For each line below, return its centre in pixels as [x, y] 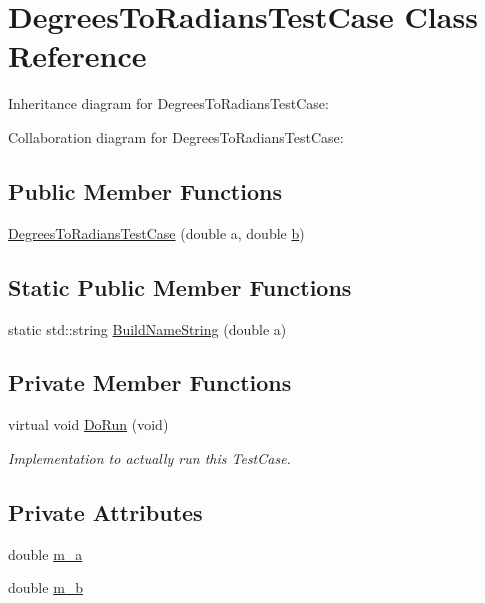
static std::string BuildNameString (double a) [147, 328]
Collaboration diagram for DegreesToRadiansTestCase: [176, 136]
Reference [77, 55]
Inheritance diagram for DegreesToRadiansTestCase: [168, 103]
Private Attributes [105, 511]
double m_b [46, 587]
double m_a [45, 553]
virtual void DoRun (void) [88, 424]
